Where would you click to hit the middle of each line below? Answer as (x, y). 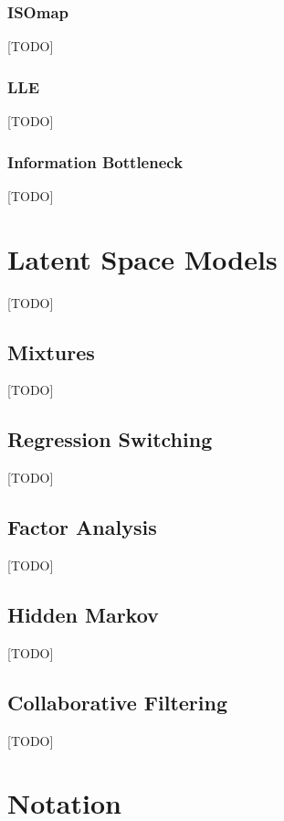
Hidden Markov (83, 614)
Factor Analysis (82, 527)
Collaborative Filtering (117, 702)
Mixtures (51, 352)
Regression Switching (110, 439)
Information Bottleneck (95, 161)
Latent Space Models (142, 258)
